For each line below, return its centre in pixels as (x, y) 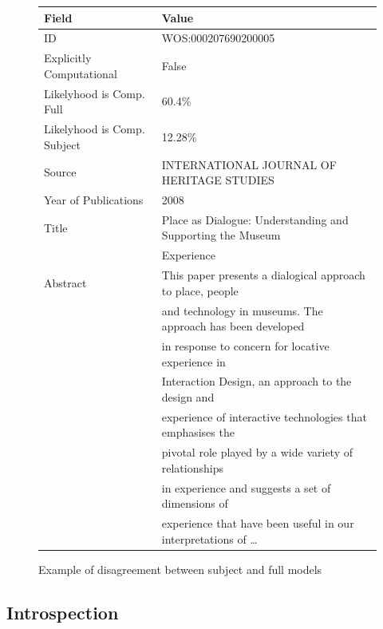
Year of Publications (94, 199)
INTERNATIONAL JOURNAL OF (249, 164)
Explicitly (68, 58)
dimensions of (195, 503)
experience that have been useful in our (258, 523)
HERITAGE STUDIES (218, 180)
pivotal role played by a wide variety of (257, 452)
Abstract (65, 282)
